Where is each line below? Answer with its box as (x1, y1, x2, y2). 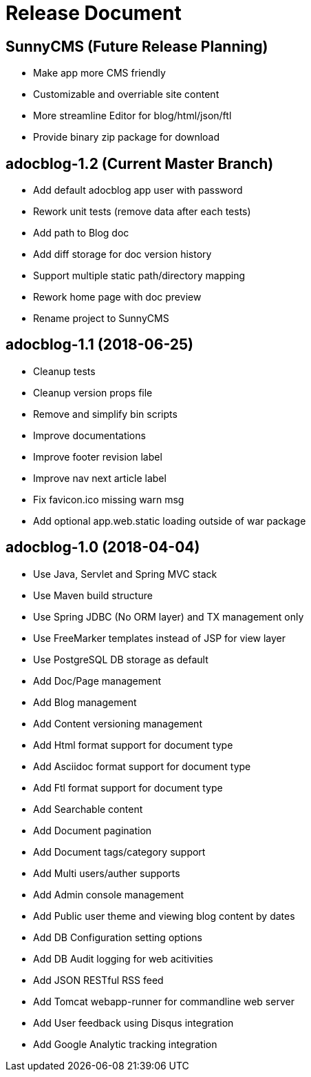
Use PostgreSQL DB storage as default (33, 653, 208, 665)
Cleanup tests (33, 365, 96, 377)
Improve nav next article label (33, 472, 167, 484)
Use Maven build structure (33, 589, 153, 601)
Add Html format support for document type (33, 738, 233, 751)
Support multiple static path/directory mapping (33, 270, 246, 282)
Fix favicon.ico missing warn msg (33, 493, 184, 505)
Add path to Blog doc (33, 227, 129, 239)
